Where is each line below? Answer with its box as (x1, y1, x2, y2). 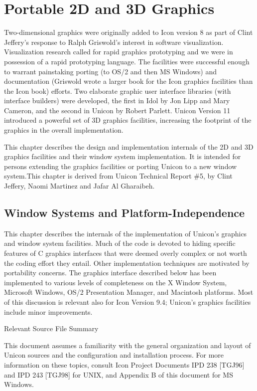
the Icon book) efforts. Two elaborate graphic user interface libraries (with (4, 85, 231, 96)
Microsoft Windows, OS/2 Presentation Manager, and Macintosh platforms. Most (4, 287, 254, 297)
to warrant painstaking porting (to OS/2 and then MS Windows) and (4, 66, 217, 76)
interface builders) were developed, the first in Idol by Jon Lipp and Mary (4, 95, 230, 106)
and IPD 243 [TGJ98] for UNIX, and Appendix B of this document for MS (4, 369, 233, 380)
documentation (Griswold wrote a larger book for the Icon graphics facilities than (4, 76, 253, 86)
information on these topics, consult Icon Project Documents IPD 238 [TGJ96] (4, 359, 245, 370)
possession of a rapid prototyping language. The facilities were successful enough (4, 56, 250, 66)
